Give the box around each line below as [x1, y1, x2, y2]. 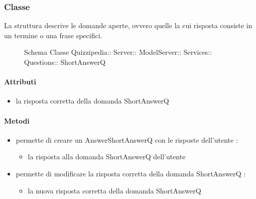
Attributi [4, 76, 36, 87]
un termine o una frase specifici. [4, 30, 102, 40]
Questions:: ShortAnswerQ [24, 57, 106, 67]
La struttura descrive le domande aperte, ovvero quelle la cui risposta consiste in [4, 20, 252, 31]
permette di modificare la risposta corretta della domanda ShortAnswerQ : [16, 168, 246, 178]
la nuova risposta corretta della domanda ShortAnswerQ [28, 185, 201, 195]
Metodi [4, 115, 30, 126]
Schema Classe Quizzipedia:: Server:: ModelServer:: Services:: [24, 47, 212, 57]
